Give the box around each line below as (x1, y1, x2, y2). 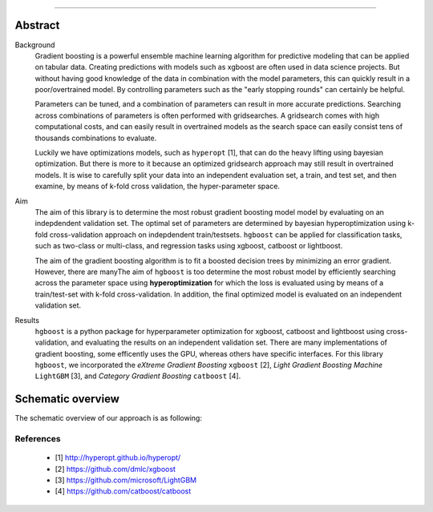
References (14, 433, 61, 445)
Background (14, 40, 55, 50)
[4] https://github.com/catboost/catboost (55, 486, 192, 496)
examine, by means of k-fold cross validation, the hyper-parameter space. (34, 181, 281, 191)
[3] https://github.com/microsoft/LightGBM (55, 475, 196, 485)
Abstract (14, 18, 60, 32)
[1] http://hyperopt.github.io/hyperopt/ (55, 453, 181, 462)
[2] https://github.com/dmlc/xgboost (55, 464, 176, 474)
